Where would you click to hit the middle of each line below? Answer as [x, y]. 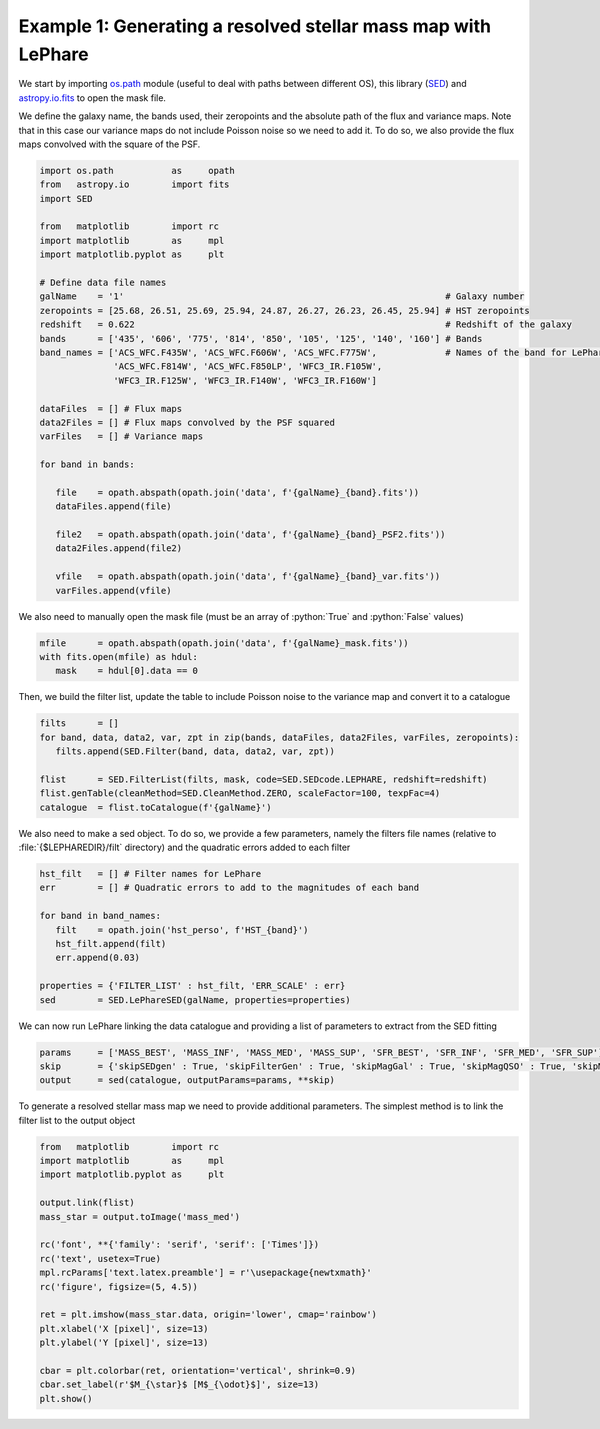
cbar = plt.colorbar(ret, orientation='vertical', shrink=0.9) [198, 1370]
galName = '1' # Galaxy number [282, 296]
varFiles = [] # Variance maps [121, 436]
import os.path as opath [137, 170]
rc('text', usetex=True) [100, 1258]
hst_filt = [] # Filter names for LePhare [150, 874]
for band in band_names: [100, 916]
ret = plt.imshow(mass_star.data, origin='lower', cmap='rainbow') [208, 1314]
